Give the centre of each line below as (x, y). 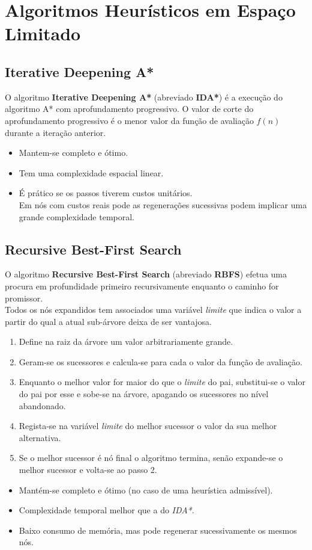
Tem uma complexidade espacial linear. (91, 172)
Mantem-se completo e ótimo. (73, 153)
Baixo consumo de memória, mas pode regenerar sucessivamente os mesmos (158, 530)
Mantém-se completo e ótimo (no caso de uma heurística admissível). (146, 490)
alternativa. (40, 437)
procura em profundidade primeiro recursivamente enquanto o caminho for (142, 286)
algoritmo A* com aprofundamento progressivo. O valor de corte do (129, 109)
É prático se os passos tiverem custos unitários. (106, 193)
